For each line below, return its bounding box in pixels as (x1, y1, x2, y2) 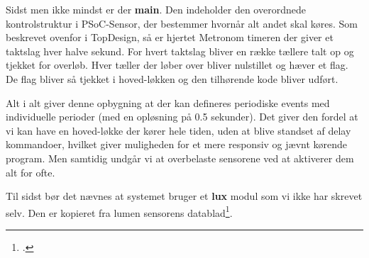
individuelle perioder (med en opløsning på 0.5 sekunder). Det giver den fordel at (6, 109, 358, 124)
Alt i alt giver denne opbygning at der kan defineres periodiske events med (6, 95, 330, 110)
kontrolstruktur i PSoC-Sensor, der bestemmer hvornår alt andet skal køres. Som (6, 16, 358, 30)
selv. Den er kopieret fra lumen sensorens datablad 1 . (6, 203, 233, 220)
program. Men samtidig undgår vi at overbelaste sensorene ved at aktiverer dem (6, 150, 354, 165)
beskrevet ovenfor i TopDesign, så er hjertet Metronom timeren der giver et (6, 30, 334, 45)
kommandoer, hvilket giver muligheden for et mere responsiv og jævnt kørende (6, 137, 348, 152)
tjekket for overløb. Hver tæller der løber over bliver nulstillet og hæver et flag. (6, 57, 348, 72)
